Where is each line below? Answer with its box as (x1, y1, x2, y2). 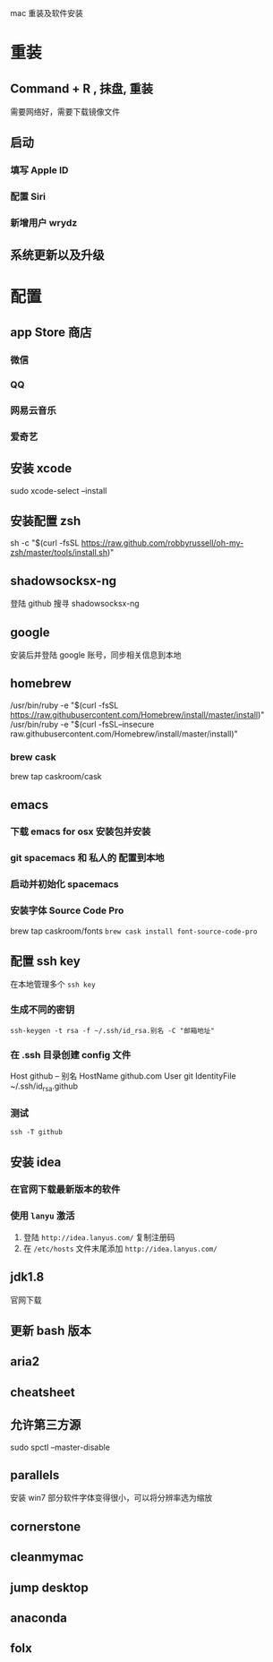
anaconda (10, 1610, 68, 1625)
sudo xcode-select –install (10, 485, 107, 495)
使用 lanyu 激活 (10, 1210, 75, 1222)
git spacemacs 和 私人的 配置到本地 (10, 852, 165, 865)
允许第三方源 (10, 1417, 81, 1433)
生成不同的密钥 (10, 1003, 75, 1016)
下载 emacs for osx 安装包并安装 (10, 825, 151, 838)
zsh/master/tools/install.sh (10, 547, 108, 558)
